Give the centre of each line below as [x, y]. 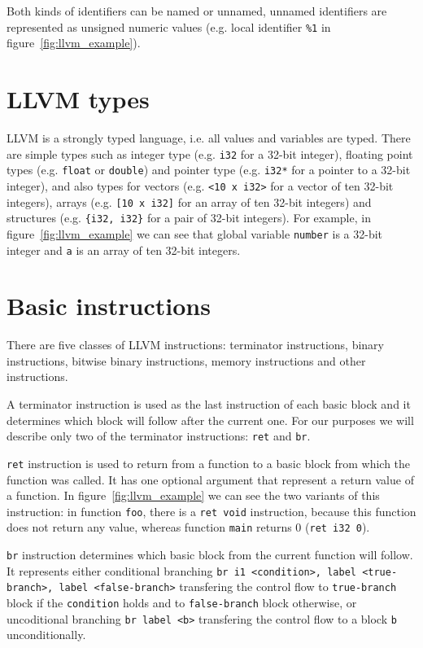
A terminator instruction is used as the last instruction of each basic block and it [209, 404]
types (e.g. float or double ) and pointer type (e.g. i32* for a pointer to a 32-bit [209, 170]
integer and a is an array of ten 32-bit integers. [124, 250]
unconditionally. [46, 635]
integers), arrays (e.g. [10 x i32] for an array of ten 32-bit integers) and [189, 201]
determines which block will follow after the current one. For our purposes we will [210, 420]
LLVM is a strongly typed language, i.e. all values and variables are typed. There [209, 137]
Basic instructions [109, 306]
